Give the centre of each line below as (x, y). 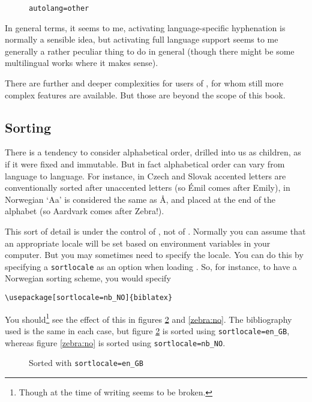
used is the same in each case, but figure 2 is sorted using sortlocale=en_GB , (147, 330)
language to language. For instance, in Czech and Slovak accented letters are (145, 175)
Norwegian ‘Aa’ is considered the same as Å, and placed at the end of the (140, 199)
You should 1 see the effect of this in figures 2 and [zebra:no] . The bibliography (148, 318)
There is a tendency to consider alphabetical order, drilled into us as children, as (153, 152)
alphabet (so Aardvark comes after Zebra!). (85, 211)
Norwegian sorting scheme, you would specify (88, 278)
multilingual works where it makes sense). (82, 63)
